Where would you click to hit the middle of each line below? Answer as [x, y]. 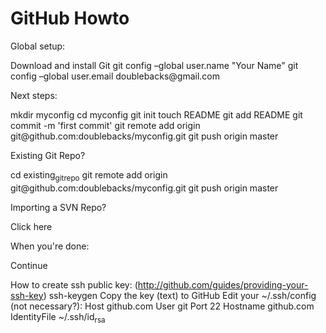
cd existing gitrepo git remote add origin [89, 175]
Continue [29, 265]
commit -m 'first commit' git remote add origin [105, 125]
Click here [31, 226]
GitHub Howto [70, 18]
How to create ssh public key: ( [74, 284]
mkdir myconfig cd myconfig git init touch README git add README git [156, 114]
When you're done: [50, 246]
